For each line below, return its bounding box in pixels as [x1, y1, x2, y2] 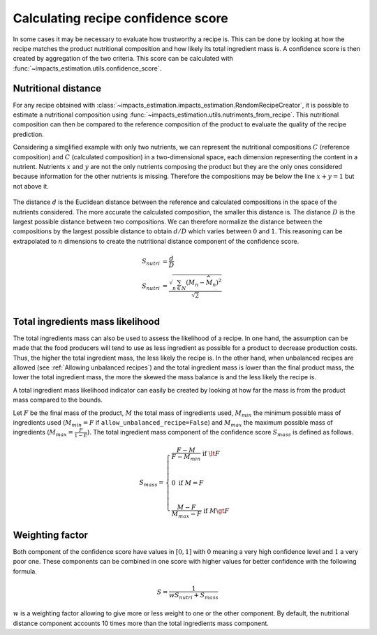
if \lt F [202, 450, 220, 458]
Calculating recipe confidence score [13, 10, 228, 26]
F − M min [171, 453, 201, 462]
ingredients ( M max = [13, 428, 73, 438]
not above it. [13, 182, 49, 190]
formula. [13, 567, 38, 576]
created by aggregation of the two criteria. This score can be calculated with [13, 54, 234, 63]
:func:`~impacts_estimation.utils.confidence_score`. [13, 64, 162, 73]
